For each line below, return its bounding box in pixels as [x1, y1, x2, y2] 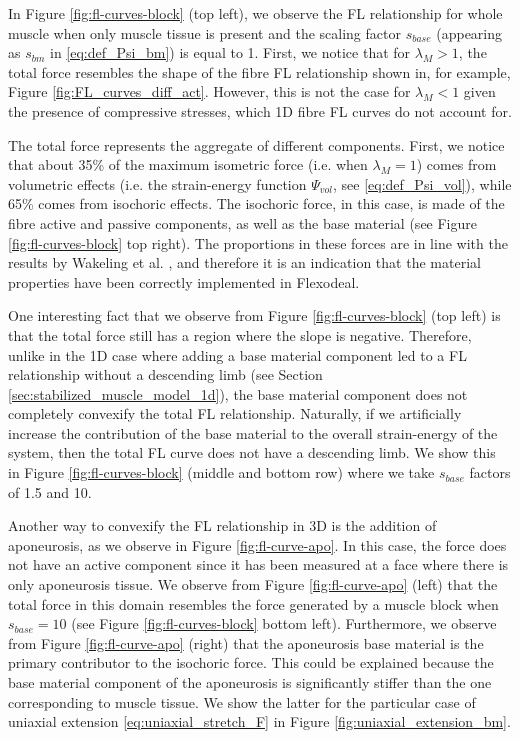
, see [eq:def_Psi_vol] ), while [333, 173, 512, 194]
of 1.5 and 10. [8, 481, 92, 502]
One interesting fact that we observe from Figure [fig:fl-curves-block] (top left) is [8, 305, 501, 326]
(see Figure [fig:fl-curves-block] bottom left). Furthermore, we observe [71, 613, 497, 634]
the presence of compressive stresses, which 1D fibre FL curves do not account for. [8, 100, 512, 121]
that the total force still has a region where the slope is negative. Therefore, [8, 324, 472, 345]
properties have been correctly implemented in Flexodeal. [8, 271, 360, 292]
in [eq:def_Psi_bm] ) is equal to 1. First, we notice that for [50, 42, 411, 63]
